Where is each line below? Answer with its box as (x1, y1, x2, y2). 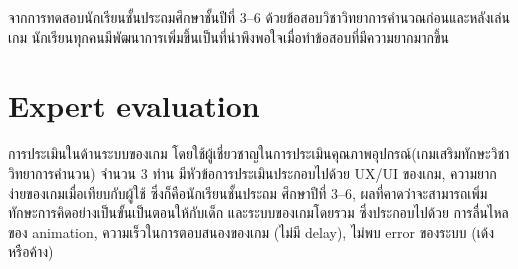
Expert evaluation (8, 85, 260, 126)
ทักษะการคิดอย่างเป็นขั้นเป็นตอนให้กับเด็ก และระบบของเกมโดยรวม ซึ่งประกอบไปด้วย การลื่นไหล (8, 202, 509, 223)
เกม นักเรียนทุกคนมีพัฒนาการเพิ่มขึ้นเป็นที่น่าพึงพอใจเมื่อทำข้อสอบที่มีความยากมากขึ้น (8, 26, 449, 47)
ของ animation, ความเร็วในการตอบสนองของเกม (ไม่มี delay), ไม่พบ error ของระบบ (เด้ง (8, 221, 495, 242)
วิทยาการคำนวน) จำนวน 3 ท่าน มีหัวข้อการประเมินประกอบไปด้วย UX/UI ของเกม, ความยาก (8, 162, 497, 183)
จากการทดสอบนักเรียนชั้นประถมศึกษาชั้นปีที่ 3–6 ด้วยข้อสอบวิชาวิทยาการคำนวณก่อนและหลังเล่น (8, 7, 510, 27)
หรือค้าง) (8, 241, 54, 262)
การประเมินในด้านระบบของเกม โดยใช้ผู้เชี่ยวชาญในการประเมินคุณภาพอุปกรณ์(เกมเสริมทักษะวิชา (8, 143, 510, 164)
